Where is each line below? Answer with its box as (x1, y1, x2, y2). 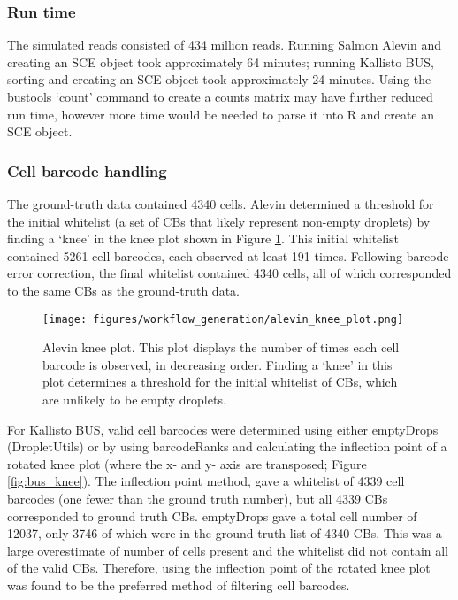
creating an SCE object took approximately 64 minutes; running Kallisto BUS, (7, 52, 434, 71)
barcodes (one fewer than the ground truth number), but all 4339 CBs (7, 488, 388, 507)
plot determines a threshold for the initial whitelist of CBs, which (42, 373, 398, 391)
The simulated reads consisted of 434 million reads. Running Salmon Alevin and (7, 35, 442, 54)
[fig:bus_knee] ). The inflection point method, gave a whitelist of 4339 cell (7, 472, 405, 490)
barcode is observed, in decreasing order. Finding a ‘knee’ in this (42, 355, 393, 373)
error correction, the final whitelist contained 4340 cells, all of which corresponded (7, 264, 452, 282)
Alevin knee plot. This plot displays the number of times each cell (42, 338, 400, 357)
